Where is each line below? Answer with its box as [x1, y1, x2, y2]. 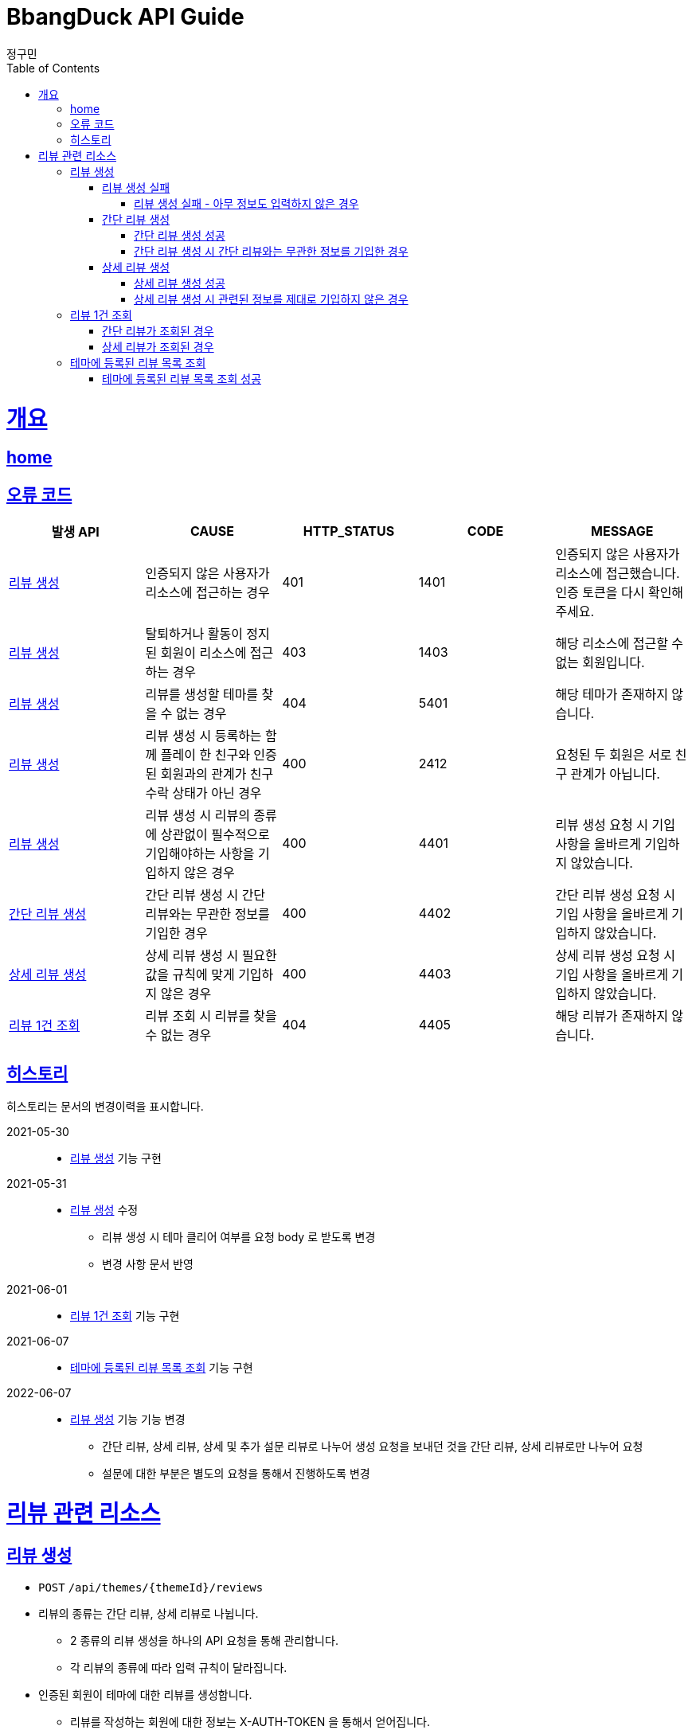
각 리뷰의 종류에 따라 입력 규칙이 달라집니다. [70, 1660, 287, 1674]
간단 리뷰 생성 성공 [134, 228, 225, 242]
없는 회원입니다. [555, 654, 645, 671]
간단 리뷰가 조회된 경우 [102, 323, 214, 338]
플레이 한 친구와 [160, 747, 250, 764]
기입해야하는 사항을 [145, 846, 255, 862]
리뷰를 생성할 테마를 [145, 686, 259, 703]
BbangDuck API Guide [6, 3, 244, 30]
